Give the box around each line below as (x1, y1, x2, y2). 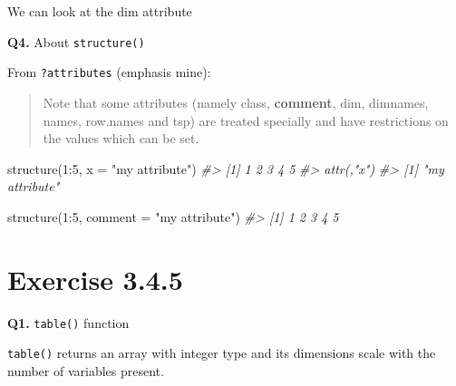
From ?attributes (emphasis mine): (7, 63, 211, 82)
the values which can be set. (43, 129, 199, 148)
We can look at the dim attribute (7, 2, 192, 20)
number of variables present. (7, 361, 164, 380)
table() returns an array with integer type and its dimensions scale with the (7, 343, 436, 362)
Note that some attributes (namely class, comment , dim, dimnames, (43, 92, 429, 111)
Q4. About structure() (7, 32, 145, 51)
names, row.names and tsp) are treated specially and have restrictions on (43, 111, 449, 130)
